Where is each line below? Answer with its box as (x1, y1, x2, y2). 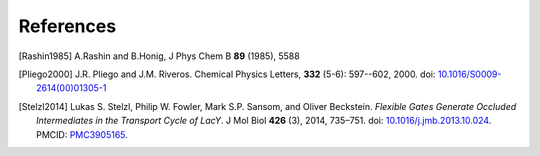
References (18, 15, 117, 37)
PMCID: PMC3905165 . (36, 128, 129, 140)
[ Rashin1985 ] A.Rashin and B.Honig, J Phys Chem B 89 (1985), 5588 (18, 50, 300, 62)
